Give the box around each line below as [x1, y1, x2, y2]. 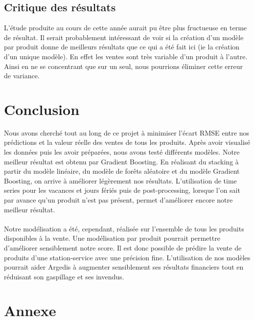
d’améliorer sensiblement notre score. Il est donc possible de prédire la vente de [4, 243, 242, 253]
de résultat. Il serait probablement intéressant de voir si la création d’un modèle [4, 32, 244, 42]
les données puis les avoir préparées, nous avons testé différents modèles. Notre [4, 147, 240, 157]
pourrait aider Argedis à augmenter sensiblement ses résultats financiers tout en [4, 262, 244, 272]
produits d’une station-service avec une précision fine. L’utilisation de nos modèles [4, 252, 251, 262]
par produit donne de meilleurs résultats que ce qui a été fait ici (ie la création [4, 42, 240, 52]
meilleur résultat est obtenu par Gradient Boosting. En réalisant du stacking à [4, 156, 239, 166]
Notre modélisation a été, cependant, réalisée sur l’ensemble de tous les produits [4, 223, 244, 233]
